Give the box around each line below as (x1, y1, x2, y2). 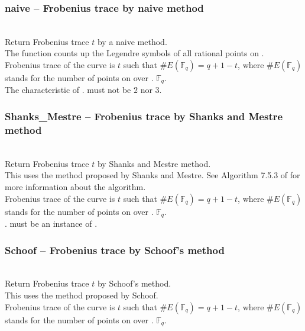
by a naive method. (97, 35, 167, 47)
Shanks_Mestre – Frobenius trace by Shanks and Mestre (5, 108, 283, 123)
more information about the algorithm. (5, 180, 146, 192)
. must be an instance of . (5, 217, 98, 230)
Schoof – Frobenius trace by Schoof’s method (5, 242, 225, 257)
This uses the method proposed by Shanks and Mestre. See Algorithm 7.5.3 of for (5, 169, 300, 181)
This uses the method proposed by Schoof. (5, 289, 158, 301)
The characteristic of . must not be (5, 83, 131, 96)
